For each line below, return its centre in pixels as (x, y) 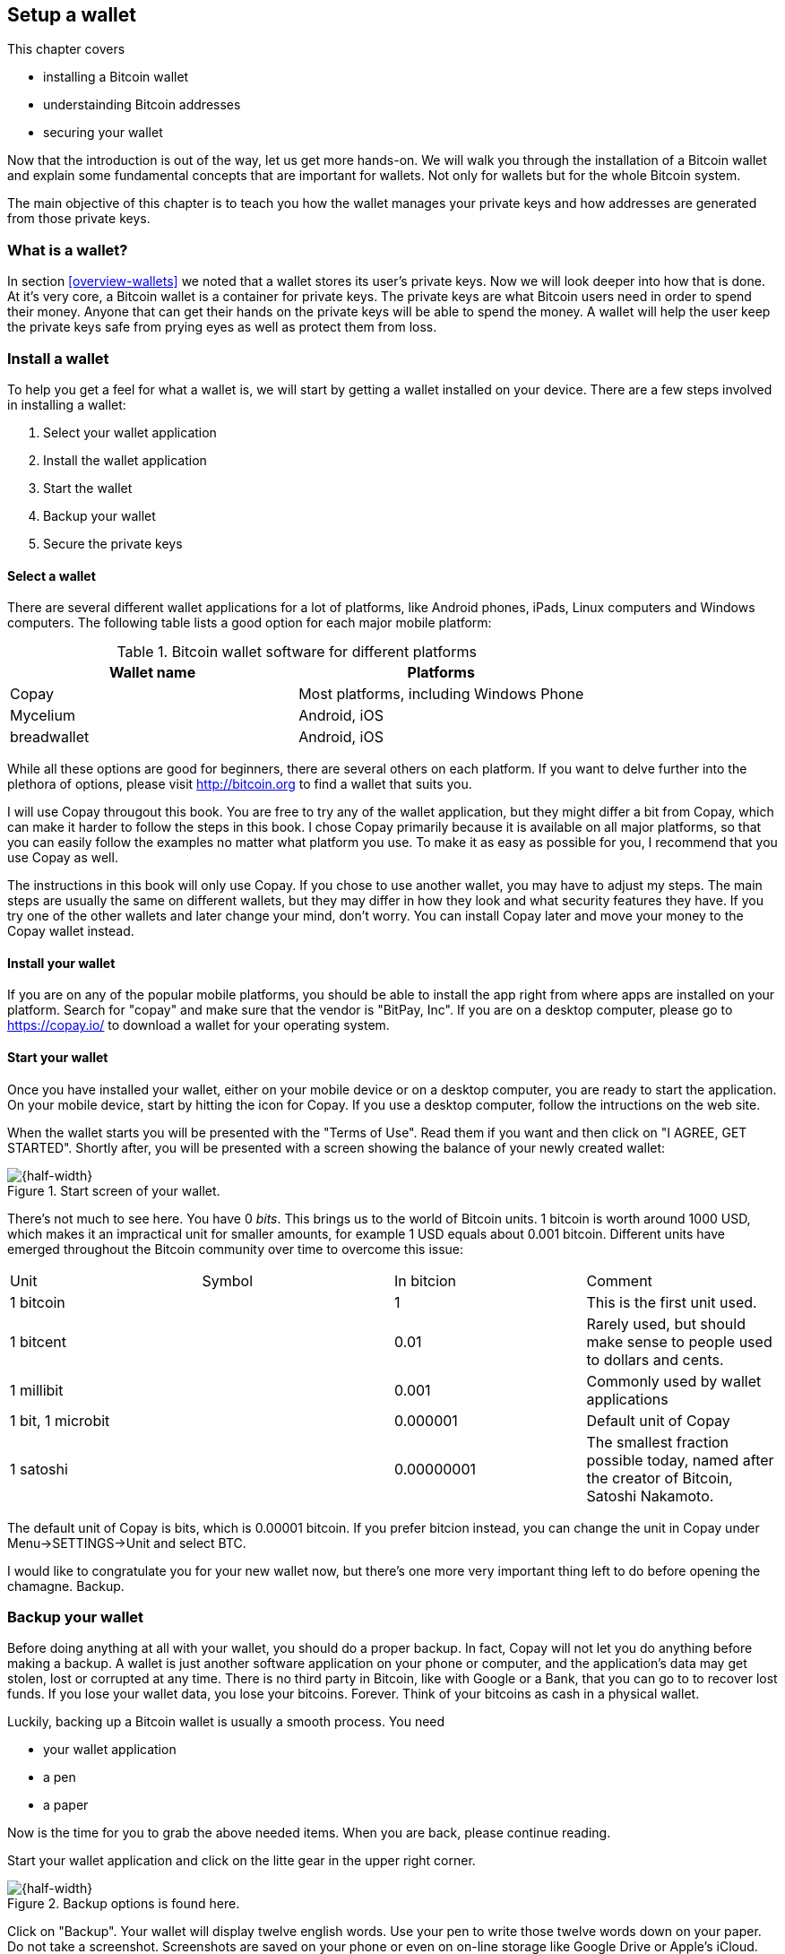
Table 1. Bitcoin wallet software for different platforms (297, 652)
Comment (619, 1280)
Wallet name (152, 673)
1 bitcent (38, 1341)
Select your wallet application (130, 432)
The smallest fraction (658, 1442)
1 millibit (37, 1390)
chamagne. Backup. (66, 1586)
